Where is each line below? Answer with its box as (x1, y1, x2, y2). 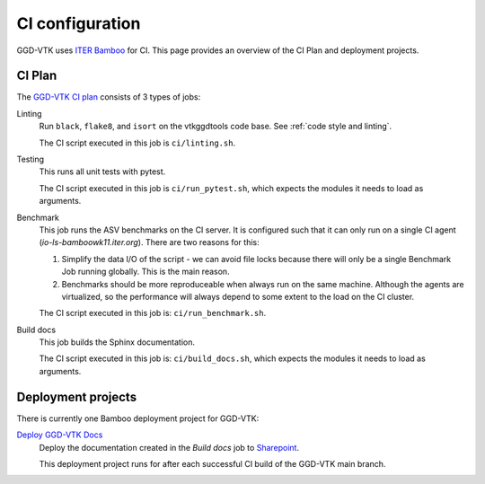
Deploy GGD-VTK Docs (16, 429, 103, 440)
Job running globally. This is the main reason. (61, 266, 230, 277)
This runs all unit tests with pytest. (39, 166, 166, 177)
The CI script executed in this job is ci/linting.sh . (39, 137, 236, 148)
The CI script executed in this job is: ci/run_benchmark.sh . (39, 308, 267, 319)
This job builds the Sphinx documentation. (39, 337, 196, 348)
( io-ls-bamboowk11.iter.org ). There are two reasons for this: (39, 237, 260, 248)
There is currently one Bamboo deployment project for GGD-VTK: (16, 413, 260, 424)
